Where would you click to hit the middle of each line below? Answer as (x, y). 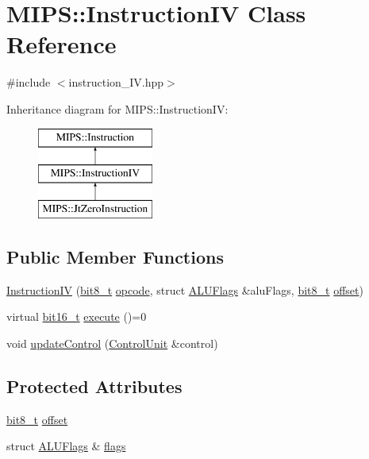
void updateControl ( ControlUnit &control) (112, 343)
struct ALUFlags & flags (66, 446)
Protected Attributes (94, 386)
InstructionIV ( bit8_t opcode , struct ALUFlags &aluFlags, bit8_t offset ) (185, 289)
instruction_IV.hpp (116, 82)
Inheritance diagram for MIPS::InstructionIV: (117, 108)
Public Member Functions (115, 256)
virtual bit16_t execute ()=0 (77, 316)
